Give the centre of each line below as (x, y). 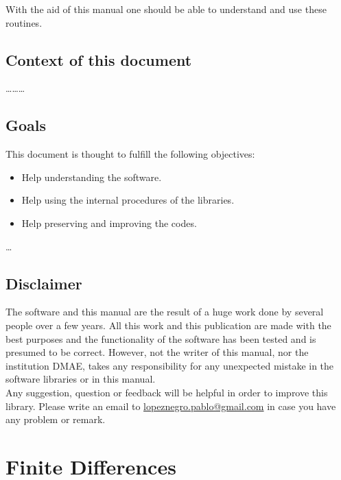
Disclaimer (44, 283)
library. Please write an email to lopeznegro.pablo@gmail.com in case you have (171, 406)
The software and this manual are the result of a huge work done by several (165, 312)
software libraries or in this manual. (81, 379)
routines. (24, 22)
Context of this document (99, 59)
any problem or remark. (56, 419)
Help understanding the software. (92, 177)
